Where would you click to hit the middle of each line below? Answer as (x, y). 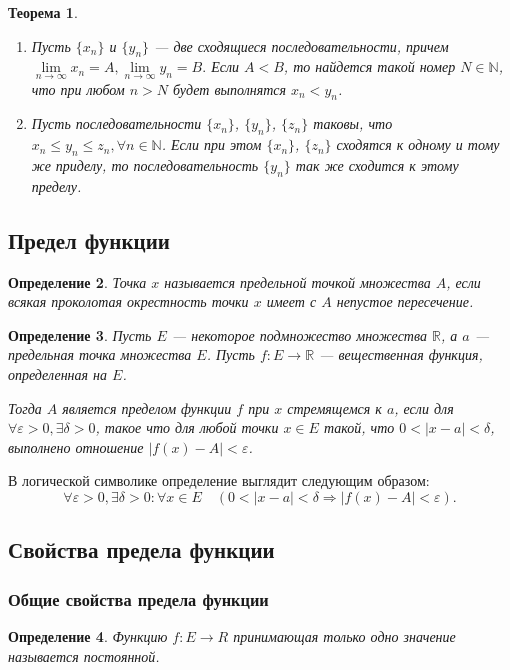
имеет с (291, 301)
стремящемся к (334, 407)
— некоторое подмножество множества (299, 334)
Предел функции (89, 239)
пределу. (56, 185)
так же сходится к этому (377, 165)
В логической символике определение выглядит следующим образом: (219, 480)
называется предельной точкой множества (297, 281)
